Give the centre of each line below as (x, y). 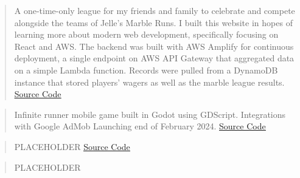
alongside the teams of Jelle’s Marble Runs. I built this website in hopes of (153, 22)
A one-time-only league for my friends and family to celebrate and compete (155, 10)
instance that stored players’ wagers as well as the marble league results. (149, 82)
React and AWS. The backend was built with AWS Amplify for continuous (154, 46)
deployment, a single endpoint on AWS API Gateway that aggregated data (154, 58)
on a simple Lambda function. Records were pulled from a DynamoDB (146, 70)
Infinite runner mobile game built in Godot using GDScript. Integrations (150, 114)
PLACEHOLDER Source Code (72, 146)
